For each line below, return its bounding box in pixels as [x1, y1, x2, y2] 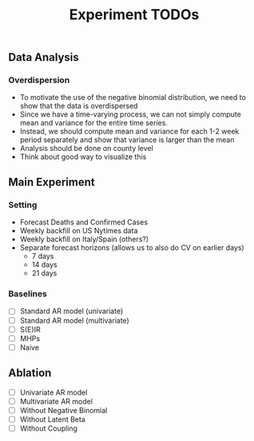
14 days [31, 260, 58, 269]
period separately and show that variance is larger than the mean [19, 135, 235, 145]
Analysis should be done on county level [19, 144, 153, 153]
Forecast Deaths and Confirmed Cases [19, 217, 149, 227]
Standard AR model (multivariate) [19, 316, 129, 325]
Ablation [8, 366, 52, 380]
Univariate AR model [19, 387, 88, 397]
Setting [8, 199, 38, 210]
